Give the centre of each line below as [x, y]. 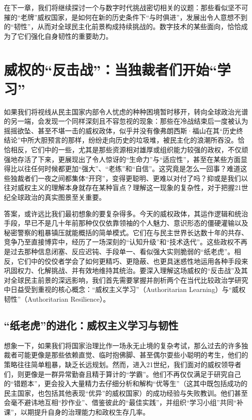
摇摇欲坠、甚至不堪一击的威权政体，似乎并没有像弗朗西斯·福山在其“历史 [120, 130]
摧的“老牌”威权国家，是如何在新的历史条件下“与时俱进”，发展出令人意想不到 [126, 17]
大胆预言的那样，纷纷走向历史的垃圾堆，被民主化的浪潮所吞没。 [136, 140]
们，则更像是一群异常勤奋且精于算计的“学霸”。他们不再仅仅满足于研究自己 [123, 374]
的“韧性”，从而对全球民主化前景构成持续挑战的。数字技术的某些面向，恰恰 [123, 26]
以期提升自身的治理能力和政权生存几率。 [85, 412]
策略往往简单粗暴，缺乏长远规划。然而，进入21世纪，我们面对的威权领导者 [123, 364]
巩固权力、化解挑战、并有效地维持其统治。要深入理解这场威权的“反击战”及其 [126, 270]
